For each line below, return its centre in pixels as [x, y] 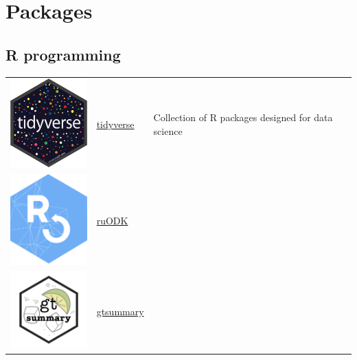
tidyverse [115, 124]
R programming [63, 54]
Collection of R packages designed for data [243, 117]
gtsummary [120, 311]
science [168, 131]
